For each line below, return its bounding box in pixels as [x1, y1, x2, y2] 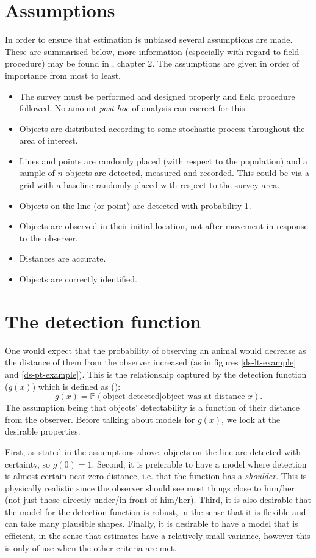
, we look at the [221, 413, 281, 425]
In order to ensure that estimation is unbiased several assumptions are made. [5, 33, 293, 46]
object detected [102, 392, 160, 402]
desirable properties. [5, 425, 81, 438]
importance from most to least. [5, 68, 121, 81]
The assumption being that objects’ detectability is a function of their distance [5, 401, 300, 414]
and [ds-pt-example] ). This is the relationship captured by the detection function [5, 367, 307, 380]
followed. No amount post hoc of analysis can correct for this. [19, 101, 248, 114]
